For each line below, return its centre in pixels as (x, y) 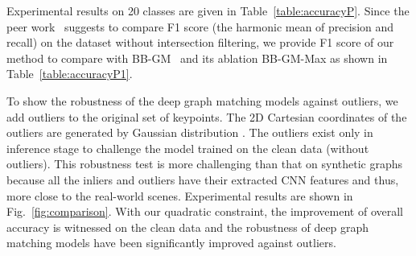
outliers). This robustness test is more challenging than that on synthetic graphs (205, 164)
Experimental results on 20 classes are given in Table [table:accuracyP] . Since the (208, 10)
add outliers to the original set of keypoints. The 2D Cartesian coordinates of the (207, 116)
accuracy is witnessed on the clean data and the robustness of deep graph (188, 227)
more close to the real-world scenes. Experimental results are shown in (180, 195)
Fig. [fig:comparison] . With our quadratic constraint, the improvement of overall (205, 211)
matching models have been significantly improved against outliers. (171, 243)
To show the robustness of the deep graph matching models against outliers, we (202, 100)
